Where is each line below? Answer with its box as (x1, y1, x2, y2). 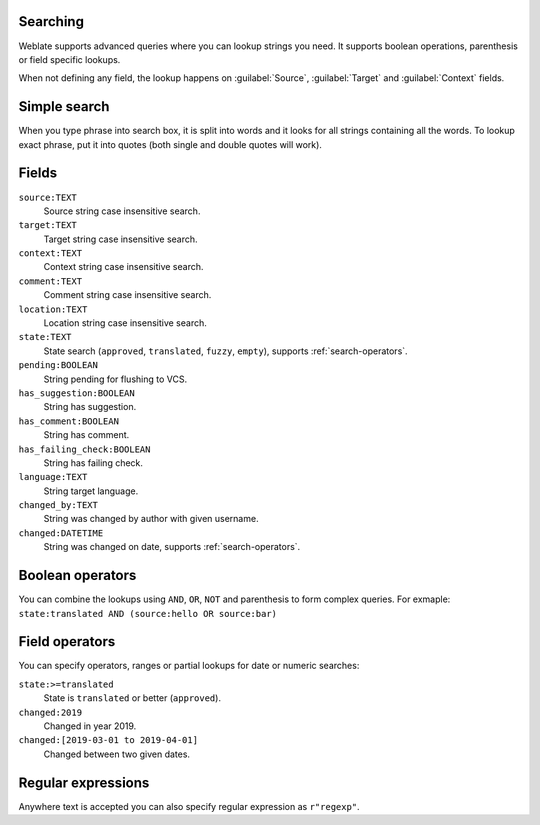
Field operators (18, 633, 116, 650)
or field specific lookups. (18, 53, 121, 65)
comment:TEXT (18, 275, 83, 287)
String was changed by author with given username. (43, 513, 259, 525)
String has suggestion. (43, 401, 137, 413)
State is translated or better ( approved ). (43, 692, 222, 704)
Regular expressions (18, 774, 150, 791)
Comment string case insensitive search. (43, 289, 212, 301)
